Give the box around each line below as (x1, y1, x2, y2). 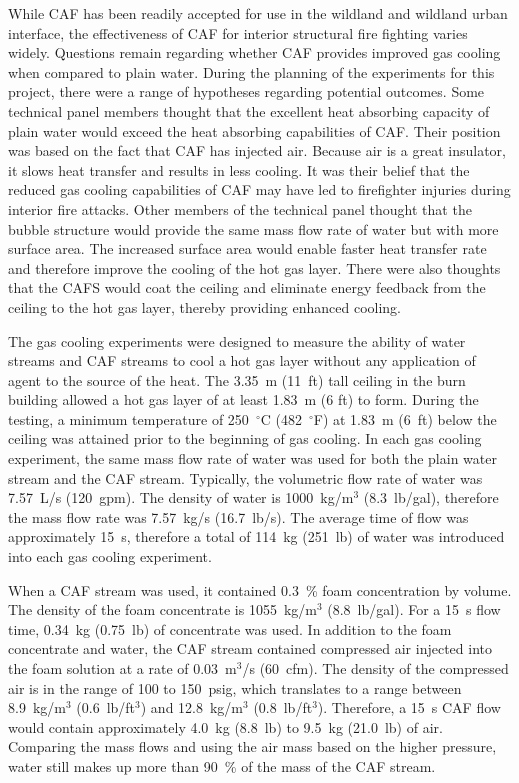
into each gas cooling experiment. (8, 546, 212, 567)
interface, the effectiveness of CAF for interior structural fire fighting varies (8, 22, 468, 43)
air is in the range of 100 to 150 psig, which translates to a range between (8, 677, 462, 698)
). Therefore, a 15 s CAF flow (317, 697, 501, 718)
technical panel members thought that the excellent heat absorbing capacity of (8, 100, 490, 121)
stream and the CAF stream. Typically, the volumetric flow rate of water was (8, 467, 483, 488)
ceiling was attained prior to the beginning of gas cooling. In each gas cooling (8, 428, 482, 449)
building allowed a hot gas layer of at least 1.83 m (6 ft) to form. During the (8, 389, 479, 410)
